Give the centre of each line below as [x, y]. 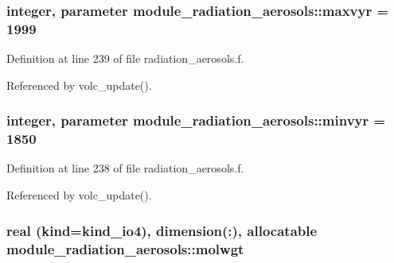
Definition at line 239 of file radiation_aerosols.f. [125, 58]
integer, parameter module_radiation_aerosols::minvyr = [196, 120]
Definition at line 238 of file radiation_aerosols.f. [125, 168]
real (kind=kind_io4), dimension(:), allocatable [162, 230]
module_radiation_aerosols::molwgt [125, 248]
